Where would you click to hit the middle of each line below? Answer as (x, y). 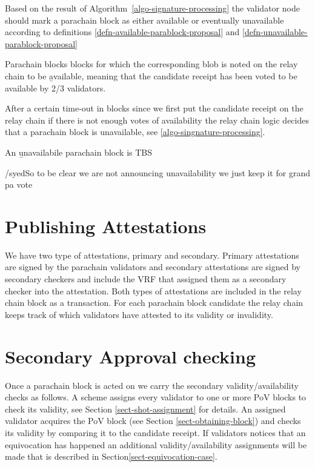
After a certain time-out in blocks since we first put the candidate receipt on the (154, 108)
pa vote (19, 184)
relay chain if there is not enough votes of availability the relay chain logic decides (157, 120)
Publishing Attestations (106, 226)
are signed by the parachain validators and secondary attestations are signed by (153, 267)
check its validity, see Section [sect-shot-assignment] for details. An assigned (145, 409)
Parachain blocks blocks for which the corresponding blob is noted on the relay (151, 64)
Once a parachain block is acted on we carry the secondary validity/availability (152, 385)
